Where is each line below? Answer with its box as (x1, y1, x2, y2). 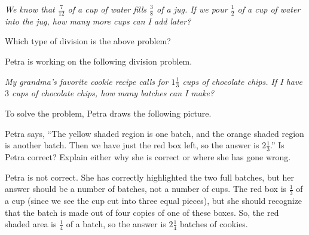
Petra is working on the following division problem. (5, 55, 192, 68)
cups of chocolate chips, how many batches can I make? (12, 87, 215, 99)
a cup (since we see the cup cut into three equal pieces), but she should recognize (5, 194, 302, 207)
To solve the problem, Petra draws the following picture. (5, 107, 212, 120)
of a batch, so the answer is (66, 218, 166, 230)
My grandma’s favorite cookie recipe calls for (5, 75, 169, 87)
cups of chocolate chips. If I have (182, 75, 302, 87)
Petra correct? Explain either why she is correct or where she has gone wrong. (5, 151, 291, 163)
